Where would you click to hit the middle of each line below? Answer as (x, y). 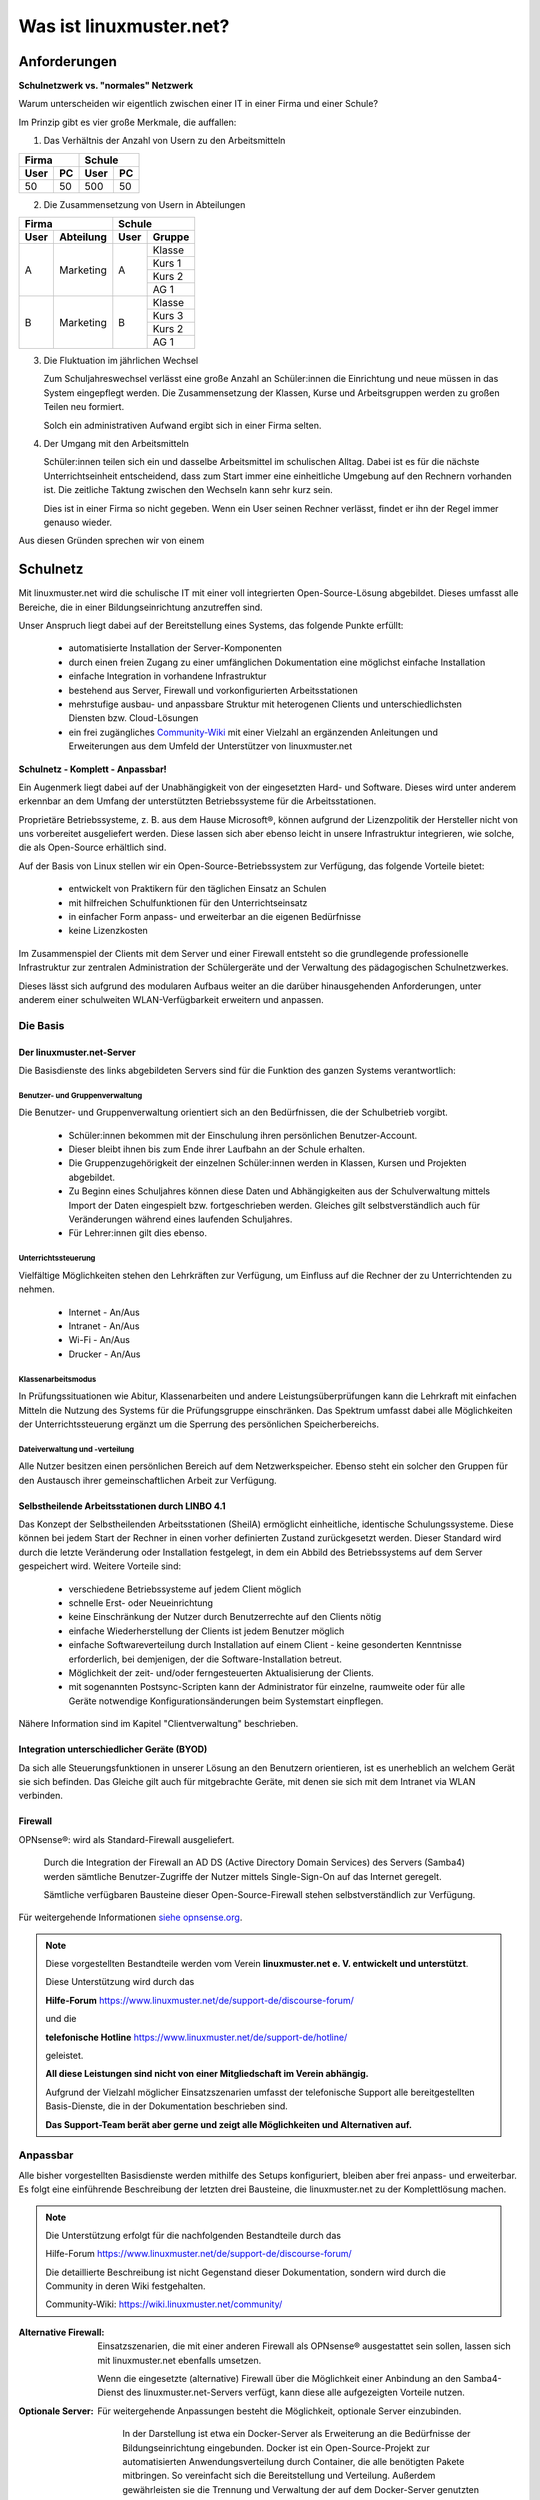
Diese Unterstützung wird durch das (120, 1982)
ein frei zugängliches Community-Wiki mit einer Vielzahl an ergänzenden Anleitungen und (253, 732)
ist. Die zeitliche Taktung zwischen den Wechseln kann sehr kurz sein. (188, 490)
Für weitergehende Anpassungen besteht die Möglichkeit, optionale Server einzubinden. (279, 2411)
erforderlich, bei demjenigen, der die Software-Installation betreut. (205, 1659)
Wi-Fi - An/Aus (99, 1340)
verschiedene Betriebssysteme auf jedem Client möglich (185, 1589)
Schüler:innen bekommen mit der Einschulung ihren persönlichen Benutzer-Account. (243, 1135)
